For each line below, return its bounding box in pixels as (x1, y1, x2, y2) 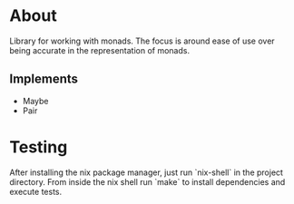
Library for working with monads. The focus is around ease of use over (9, 35, 275, 46)
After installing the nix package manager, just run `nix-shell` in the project (9, 167, 284, 178)
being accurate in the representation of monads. (9, 44, 191, 55)
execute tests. (9, 186, 63, 197)
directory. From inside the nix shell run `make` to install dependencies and (9, 176, 286, 187)
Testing (9, 137, 68, 157)
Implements (9, 72, 79, 87)
